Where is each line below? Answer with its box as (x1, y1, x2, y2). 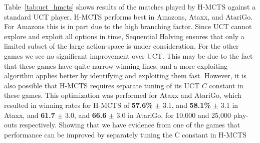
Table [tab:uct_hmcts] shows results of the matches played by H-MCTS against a (4, 2, 256, 12)
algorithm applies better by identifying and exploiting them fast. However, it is (4, 70, 246, 81)
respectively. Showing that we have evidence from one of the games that (19, 119, 240, 130)
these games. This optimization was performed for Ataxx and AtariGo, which (4, 90, 241, 100)
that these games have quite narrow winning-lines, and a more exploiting (4, 60, 228, 71)
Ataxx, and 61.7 (4, 109, 55, 120)
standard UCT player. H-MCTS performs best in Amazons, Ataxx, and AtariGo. (4, 11, 253, 22)
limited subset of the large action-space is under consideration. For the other (4, 41, 239, 51)
